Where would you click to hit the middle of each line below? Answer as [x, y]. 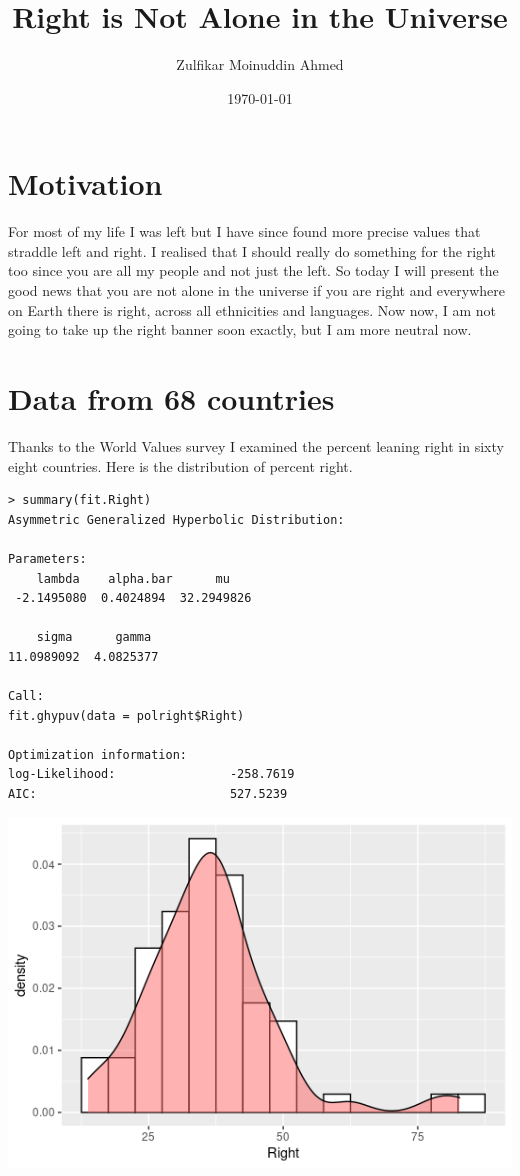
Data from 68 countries [171, 398]
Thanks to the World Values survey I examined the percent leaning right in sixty [256, 445]
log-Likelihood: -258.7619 [151, 774]
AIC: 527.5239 [148, 794]
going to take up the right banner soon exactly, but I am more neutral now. [240, 329]
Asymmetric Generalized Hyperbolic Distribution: [176, 519]
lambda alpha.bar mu [133, 578]
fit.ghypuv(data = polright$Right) [126, 715]
